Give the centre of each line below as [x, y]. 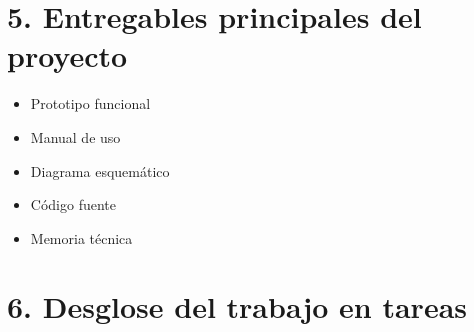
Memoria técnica [81, 237]
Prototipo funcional [90, 103]
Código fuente [73, 204]
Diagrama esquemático [100, 170]
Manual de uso [75, 136]
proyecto [67, 55]
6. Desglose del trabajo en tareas [237, 306]
